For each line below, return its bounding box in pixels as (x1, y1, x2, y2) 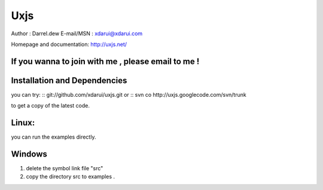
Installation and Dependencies (11, 75, 127, 85)
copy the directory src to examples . (26, 173, 115, 180)
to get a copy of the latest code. (11, 102, 90, 109)
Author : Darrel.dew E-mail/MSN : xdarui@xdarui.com (11, 30, 143, 37)
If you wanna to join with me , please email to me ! (11, 56, 200, 66)
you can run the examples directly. (11, 133, 96, 140)
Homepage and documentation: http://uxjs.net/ (11, 41, 127, 48)
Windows (11, 149, 47, 159)
